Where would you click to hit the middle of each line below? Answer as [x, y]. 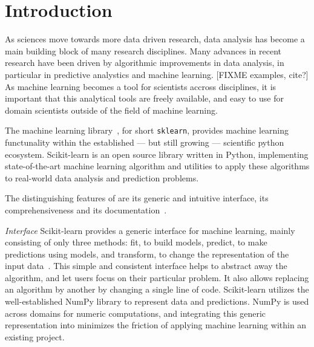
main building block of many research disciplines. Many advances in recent [143, 50]
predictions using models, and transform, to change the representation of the [147, 254]
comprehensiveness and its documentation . [86, 209]
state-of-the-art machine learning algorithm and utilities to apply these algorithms [157, 166]
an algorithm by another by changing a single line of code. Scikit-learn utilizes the [157, 289]
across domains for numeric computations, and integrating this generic [136, 313]
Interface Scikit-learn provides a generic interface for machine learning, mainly [150, 230]
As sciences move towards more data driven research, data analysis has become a [155, 39]
